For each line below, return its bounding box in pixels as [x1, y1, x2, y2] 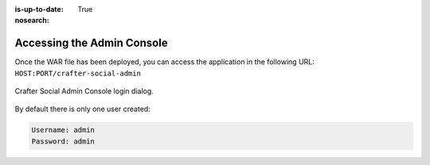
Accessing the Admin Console [14, 36, 168, 50]
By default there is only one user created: [14, 104, 150, 114]
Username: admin [31, 125, 96, 135]
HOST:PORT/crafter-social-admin [14, 68, 141, 78]
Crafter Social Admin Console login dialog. [14, 86, 154, 96]
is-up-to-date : [14, 5, 64, 13]
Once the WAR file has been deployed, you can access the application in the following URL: [14, 57, 315, 67]
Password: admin [31, 136, 96, 146]
